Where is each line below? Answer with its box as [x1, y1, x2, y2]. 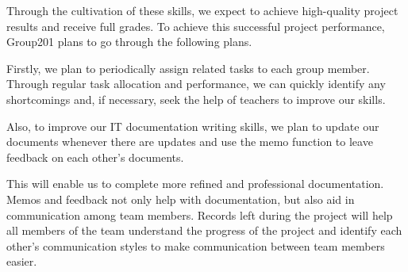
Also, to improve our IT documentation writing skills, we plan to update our [6, 117, 379, 134]
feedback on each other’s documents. [6, 148, 184, 165]
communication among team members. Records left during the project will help [6, 206, 393, 223]
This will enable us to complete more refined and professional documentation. [6, 175, 384, 192]
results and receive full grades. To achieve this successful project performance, [6, 17, 385, 34]
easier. [6, 253, 37, 270]
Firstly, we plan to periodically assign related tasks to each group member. [6, 59, 370, 76]
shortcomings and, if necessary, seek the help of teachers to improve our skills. [6, 90, 386, 107]
